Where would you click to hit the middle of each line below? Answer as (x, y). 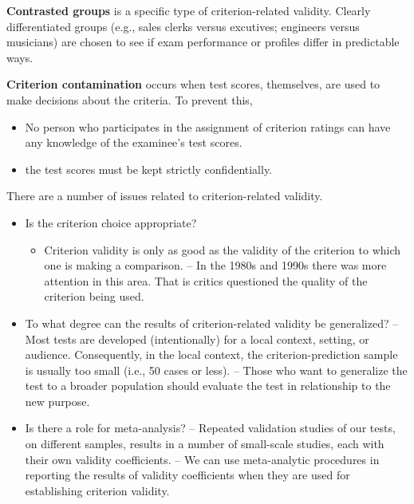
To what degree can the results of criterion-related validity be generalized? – (212, 323)
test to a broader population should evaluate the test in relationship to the (208, 386)
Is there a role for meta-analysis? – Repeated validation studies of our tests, (210, 428)
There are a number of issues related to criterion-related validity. (165, 196)
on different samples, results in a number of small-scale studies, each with (205, 444)
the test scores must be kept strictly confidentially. (149, 169)
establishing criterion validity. (97, 490)
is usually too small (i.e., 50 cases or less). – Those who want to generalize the (216, 370)
